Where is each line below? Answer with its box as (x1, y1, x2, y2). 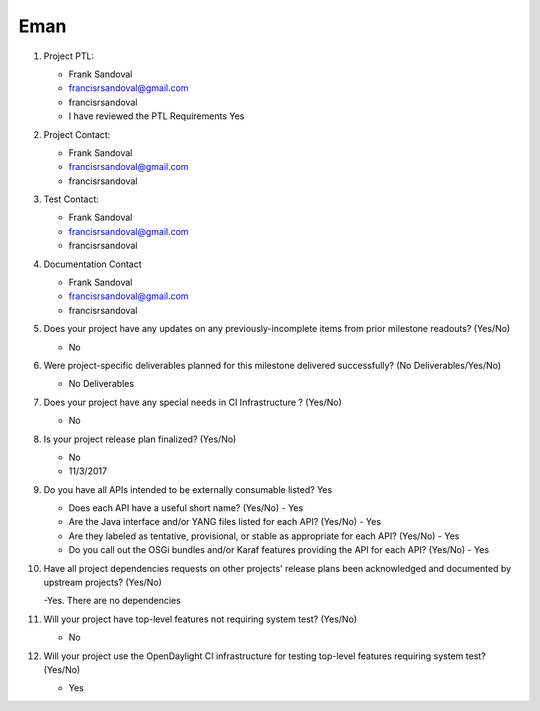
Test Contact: (43, 193, 100, 205)
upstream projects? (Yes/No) (43, 576, 162, 589)
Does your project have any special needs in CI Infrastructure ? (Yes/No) (43, 396, 342, 408)
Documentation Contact (43, 258, 142, 270)
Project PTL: (43, 50, 95, 62)
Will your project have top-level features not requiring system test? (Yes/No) (43, 613, 358, 625)
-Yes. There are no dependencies (43, 595, 182, 607)
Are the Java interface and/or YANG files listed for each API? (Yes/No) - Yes (68, 516, 382, 528)
